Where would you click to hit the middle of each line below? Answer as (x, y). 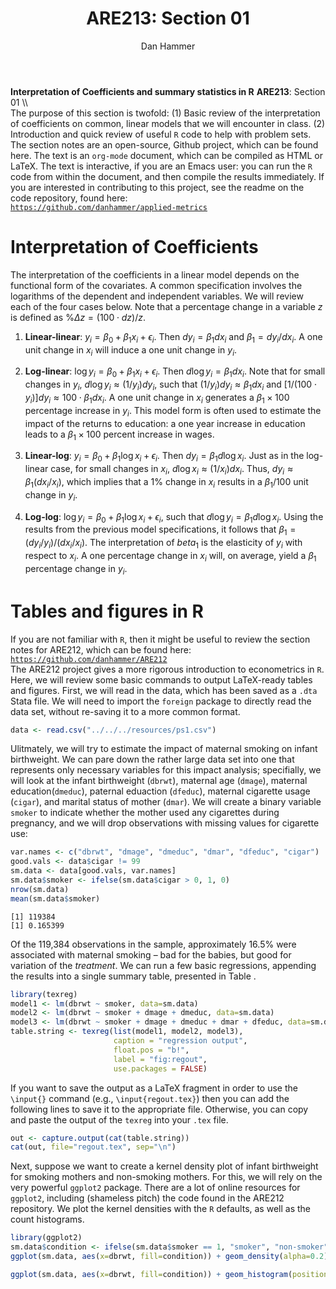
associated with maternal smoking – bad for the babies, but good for (151, 954)
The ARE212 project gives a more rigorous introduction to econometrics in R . (167, 669)
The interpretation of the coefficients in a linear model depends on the (155, 274)
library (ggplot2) (46, 1238)
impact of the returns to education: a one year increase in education (165, 423)
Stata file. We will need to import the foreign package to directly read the (161, 701)
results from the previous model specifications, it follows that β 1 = (160, 530)
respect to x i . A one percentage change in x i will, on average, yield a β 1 (170, 557)
